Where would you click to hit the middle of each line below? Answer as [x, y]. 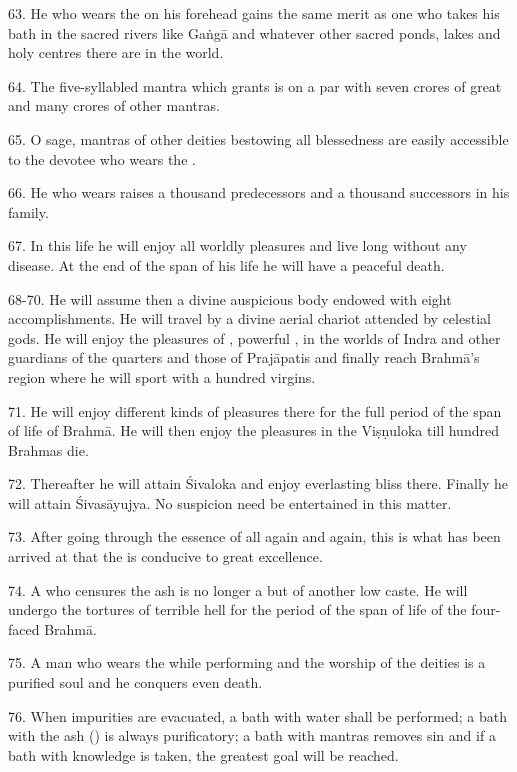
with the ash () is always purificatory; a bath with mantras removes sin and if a [252, 735]
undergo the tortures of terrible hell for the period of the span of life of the [237, 609]
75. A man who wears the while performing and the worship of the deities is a [247, 662]
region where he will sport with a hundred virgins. [162, 376]
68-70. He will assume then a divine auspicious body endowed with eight [230, 298]
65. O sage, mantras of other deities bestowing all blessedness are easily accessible [258, 138]
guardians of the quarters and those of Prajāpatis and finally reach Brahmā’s [244, 357]
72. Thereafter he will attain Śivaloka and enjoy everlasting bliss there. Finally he [258, 483]
